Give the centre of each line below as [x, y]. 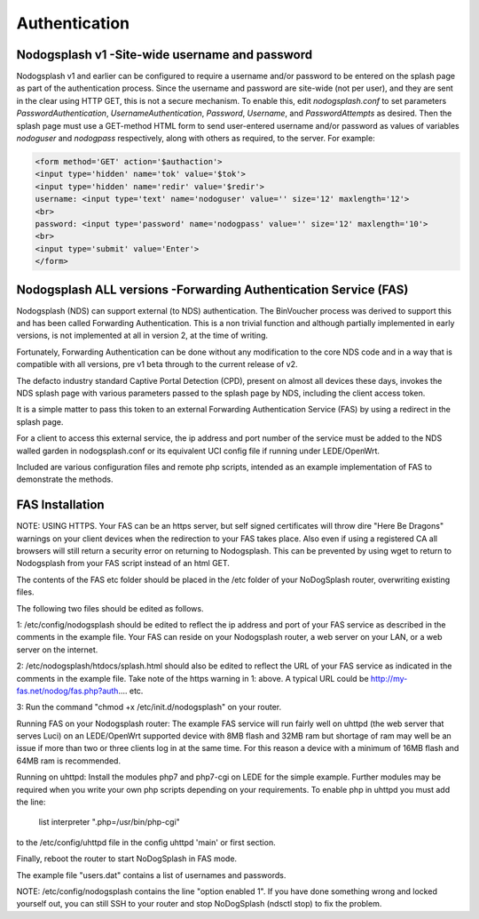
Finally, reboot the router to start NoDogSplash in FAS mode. [127, 859]
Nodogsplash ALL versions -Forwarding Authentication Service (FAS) [212, 289]
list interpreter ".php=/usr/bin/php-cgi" [110, 822]
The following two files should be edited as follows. [110, 608]
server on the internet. [57, 650]
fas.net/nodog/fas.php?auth [67, 691]
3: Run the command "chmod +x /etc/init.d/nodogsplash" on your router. [149, 707]
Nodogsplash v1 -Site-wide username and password [165, 55]
